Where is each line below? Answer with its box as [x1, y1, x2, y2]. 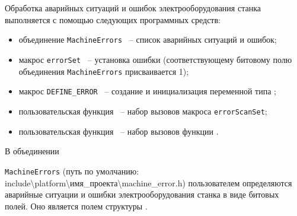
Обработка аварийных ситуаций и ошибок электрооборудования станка [5, 2, 261, 14]
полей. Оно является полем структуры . [5, 199, 148, 212]
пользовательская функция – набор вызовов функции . [18, 125, 219, 137]
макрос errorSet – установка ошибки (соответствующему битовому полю [18, 53, 292, 66]
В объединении [5, 145, 59, 157]
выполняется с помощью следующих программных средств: [5, 13, 221, 26]
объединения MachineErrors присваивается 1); [18, 65, 189, 77]
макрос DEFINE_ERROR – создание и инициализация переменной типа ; [18, 85, 276, 97]
